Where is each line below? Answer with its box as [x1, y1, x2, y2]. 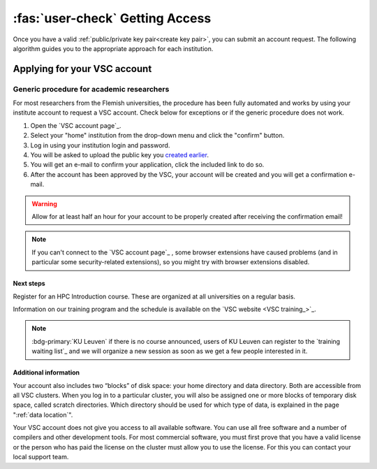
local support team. [13, 453, 69, 461]
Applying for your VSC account [13, 63, 152, 75]
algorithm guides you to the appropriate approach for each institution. [13, 44, 214, 52]
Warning [31, 199, 57, 208]
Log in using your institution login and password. [30, 140, 170, 150]
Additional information [13, 368, 80, 377]
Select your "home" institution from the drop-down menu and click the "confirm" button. [30, 131, 285, 140]
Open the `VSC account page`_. [30, 121, 121, 129]
